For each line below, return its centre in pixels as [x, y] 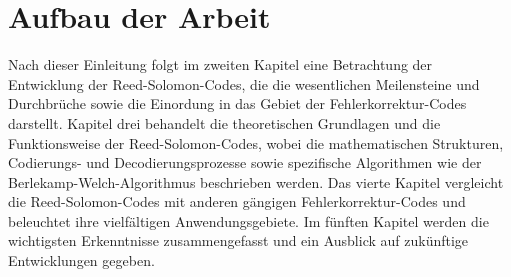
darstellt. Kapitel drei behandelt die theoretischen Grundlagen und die [224, 122]
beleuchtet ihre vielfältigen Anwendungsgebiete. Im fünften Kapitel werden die [248, 220]
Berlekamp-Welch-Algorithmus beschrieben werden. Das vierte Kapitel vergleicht [256, 181]
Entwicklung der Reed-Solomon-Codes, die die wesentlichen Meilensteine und [244, 83]
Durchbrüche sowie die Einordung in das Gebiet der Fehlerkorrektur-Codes [237, 103]
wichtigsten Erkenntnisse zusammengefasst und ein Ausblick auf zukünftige [238, 240]
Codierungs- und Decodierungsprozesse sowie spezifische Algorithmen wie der [245, 162]
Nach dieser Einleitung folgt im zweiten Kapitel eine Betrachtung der [220, 64]
